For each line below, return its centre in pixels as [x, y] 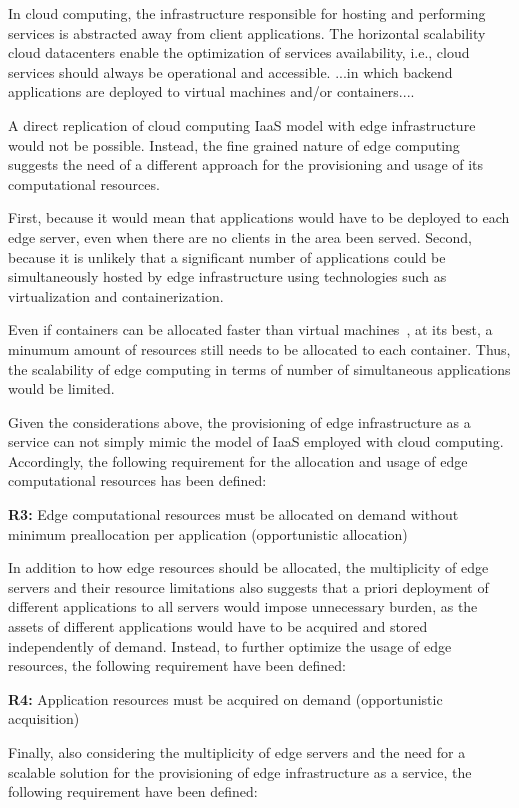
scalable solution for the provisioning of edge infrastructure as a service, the [240, 771]
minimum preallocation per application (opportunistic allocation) [208, 533]
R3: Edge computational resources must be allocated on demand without [233, 514]
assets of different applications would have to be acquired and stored [218, 626]
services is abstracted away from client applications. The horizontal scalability [247, 32]
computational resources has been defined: [137, 480]
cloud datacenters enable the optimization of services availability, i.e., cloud [239, 52]
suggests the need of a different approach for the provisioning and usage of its [246, 164]
